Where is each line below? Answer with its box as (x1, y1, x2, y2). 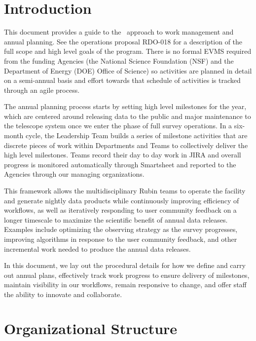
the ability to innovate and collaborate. (4, 289, 122, 299)
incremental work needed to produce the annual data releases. (4, 243, 191, 254)
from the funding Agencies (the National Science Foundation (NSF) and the (4, 55, 234, 66)
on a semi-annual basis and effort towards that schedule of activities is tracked (4, 75, 241, 85)
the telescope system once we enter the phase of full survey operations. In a (4, 120, 232, 131)
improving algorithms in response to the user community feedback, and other (4, 234, 237, 244)
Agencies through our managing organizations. (4, 169, 145, 179)
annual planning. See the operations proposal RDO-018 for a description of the (4, 36, 243, 46)
